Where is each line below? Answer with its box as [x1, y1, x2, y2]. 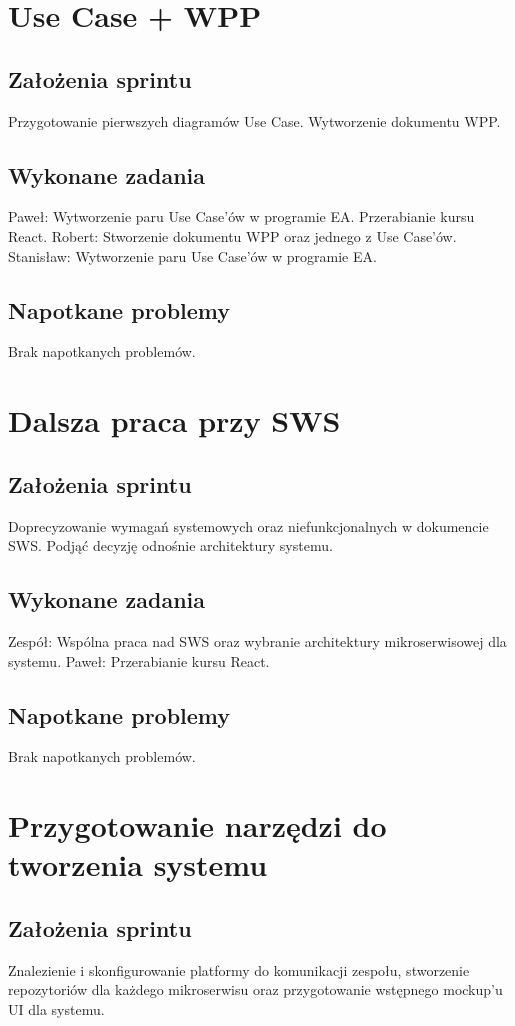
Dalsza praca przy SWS [8, 400, 341, 441]
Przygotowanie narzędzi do [8, 805, 387, 846]
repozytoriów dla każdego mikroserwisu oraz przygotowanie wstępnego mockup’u [8, 979, 503, 1000]
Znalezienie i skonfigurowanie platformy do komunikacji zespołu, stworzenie [8, 959, 470, 980]
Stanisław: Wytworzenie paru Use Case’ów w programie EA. [8, 245, 377, 266]
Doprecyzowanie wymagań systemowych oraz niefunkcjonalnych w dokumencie [8, 515, 489, 536]
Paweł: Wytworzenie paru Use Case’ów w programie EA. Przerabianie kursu [8, 206, 475, 227]
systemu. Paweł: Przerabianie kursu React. [8, 650, 270, 671]
